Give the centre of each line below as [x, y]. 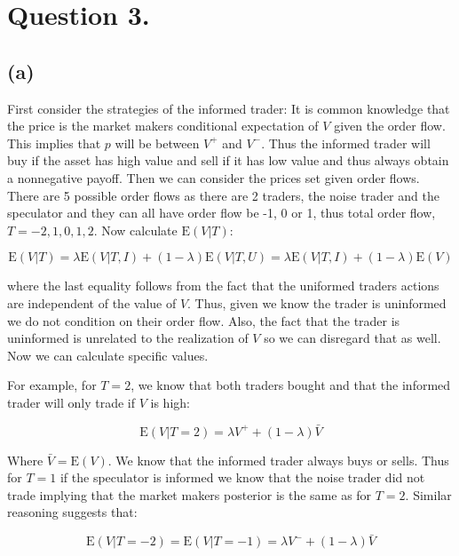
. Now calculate [135, 230]
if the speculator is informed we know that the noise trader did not [242, 477]
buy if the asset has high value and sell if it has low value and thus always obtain [228, 160]
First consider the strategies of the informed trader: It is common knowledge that [229, 108]
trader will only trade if [71, 402]
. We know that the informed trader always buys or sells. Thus [278, 460]
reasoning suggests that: [72, 512]
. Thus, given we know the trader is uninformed [317, 302]
